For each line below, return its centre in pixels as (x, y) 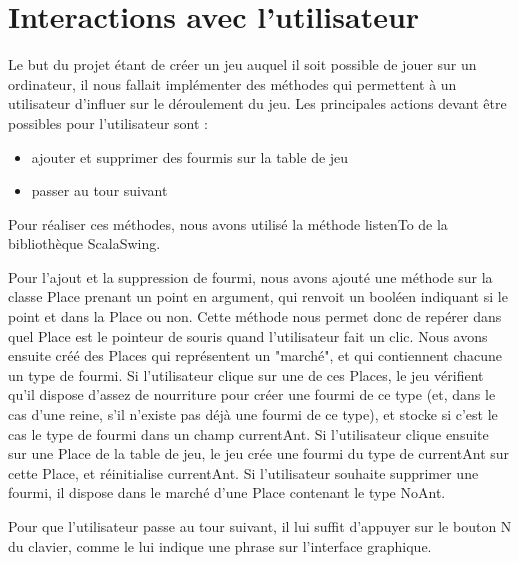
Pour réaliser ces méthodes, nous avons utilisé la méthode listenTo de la (228, 223)
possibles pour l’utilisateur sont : (108, 122)
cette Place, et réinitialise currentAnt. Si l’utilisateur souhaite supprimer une (243, 472)
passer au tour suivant (99, 190)
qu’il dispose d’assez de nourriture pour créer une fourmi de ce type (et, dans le (252, 394)
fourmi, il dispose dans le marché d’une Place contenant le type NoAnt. (227, 492)
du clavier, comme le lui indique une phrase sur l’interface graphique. (220, 545)
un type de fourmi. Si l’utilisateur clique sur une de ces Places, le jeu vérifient (246, 374)
